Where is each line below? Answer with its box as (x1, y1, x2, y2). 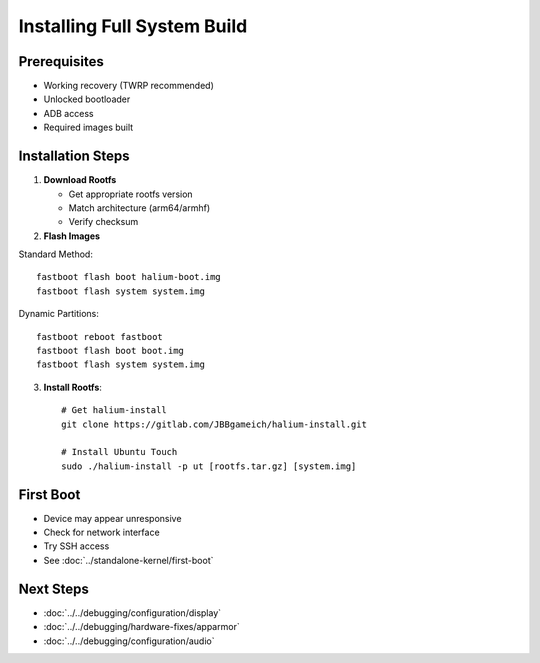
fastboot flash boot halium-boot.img (36, 271, 222, 283)
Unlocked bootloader (43, 93, 131, 105)
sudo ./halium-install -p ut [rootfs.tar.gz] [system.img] (61, 460, 357, 472)
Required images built (43, 121, 134, 134)
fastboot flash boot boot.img (36, 345, 185, 357)
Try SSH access (43, 540, 110, 552)
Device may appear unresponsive (43, 512, 182, 524)
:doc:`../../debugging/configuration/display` (43, 606, 222, 619)
